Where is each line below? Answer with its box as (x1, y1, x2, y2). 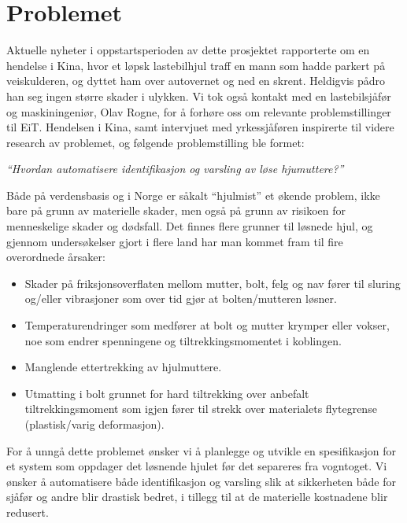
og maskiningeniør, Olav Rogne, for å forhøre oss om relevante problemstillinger (6, 103, 391, 120)
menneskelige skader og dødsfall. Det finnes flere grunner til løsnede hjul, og (6, 218, 373, 234)
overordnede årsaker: (6, 249, 105, 265)
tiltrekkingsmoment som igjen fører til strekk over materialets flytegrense (24, 400, 377, 417)
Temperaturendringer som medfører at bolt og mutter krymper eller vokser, (24, 317, 390, 333)
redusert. (6, 503, 49, 520)
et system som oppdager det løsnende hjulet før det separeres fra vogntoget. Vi (6, 458, 387, 474)
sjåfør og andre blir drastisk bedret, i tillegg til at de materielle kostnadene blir (6, 488, 388, 505)
